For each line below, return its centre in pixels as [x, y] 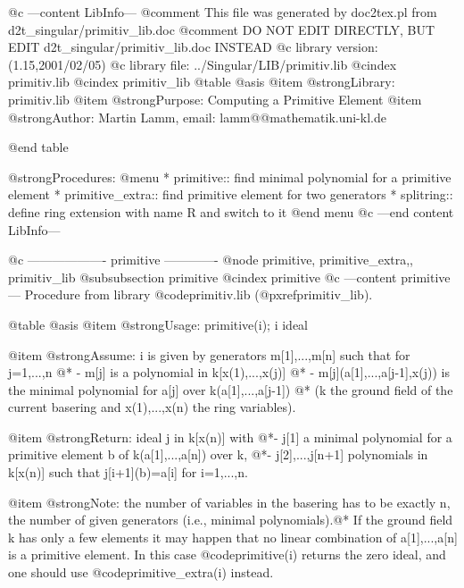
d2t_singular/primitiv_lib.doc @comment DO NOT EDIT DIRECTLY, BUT [222, 29]
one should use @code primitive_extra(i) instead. [141, 572]
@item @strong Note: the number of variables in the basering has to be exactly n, [229, 502]
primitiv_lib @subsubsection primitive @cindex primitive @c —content [203, 277]
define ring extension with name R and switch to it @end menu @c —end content [231, 211]
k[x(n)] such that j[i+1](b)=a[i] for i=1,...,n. [128, 472]
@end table [38, 147]
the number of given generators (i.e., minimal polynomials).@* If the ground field [231, 520]
